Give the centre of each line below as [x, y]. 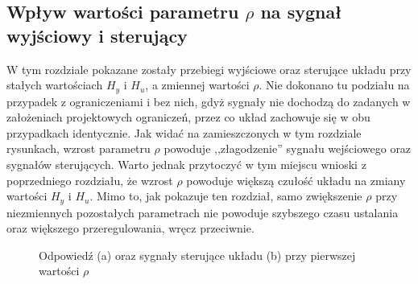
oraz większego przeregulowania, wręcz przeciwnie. [130, 228]
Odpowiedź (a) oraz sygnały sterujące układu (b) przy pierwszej [197, 255]
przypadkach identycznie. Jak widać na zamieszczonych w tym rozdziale [184, 132]
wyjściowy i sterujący [97, 35]
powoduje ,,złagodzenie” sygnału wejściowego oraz [288, 148]
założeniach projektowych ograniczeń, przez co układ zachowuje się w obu [188, 117]
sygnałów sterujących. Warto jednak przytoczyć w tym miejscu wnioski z [186, 165]
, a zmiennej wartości [197, 85]
